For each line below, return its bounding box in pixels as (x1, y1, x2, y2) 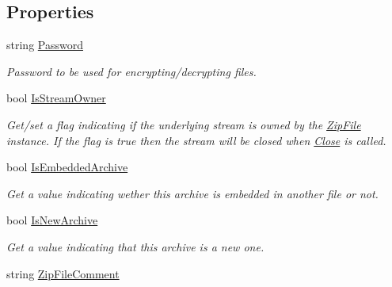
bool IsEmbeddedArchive (6, 159, 128, 175)
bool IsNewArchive (6, 212, 98, 228)
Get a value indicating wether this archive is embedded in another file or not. (6, 185, 379, 201)
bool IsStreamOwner (6, 90, 106, 106)
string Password (6, 36, 83, 53)
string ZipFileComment (6, 265, 120, 281)
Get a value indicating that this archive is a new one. (6, 238, 265, 254)
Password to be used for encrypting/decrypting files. (6, 63, 257, 79)
